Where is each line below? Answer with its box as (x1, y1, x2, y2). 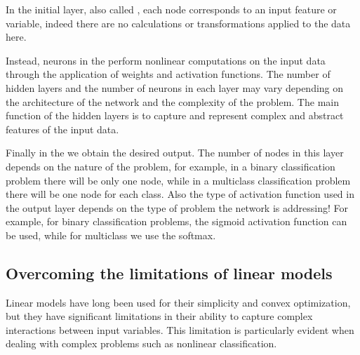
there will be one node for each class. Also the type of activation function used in (6, 187, 354, 201)
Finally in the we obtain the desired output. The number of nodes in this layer (6, 145, 344, 160)
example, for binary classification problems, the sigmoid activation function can (6, 214, 347, 229)
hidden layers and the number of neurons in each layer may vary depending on (6, 80, 344, 95)
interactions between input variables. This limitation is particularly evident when (6, 322, 354, 337)
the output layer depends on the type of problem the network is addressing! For (6, 200, 348, 215)
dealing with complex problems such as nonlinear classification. (6, 336, 277, 351)
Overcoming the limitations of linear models (6, 262, 333, 283)
